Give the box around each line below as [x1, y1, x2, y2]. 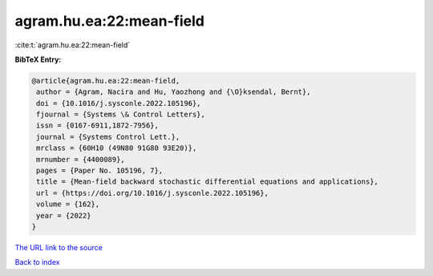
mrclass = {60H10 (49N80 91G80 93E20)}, [36, 144, 197, 152]
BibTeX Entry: [14, 55, 62, 64]
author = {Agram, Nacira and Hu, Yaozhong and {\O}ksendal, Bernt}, [36, 87, 311, 96]
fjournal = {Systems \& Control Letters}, [36, 110, 206, 120]
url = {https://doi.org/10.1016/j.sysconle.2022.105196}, [36, 189, 269, 197]
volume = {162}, [36, 200, 100, 209]
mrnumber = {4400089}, [36, 155, 126, 164]
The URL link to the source [14, 242, 103, 252]
